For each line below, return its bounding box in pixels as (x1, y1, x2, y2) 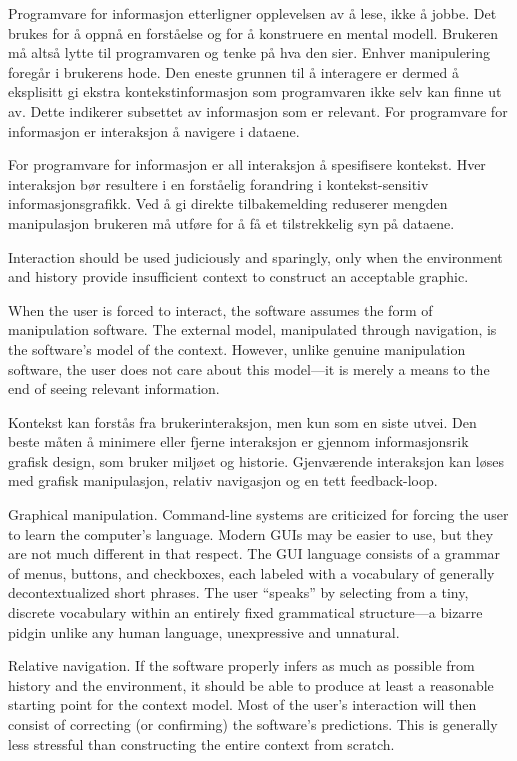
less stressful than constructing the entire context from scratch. (8, 733, 395, 754)
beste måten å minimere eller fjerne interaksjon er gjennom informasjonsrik (8, 431, 469, 452)
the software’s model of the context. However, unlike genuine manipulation (8, 338, 466, 359)
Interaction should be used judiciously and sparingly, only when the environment (8, 246, 503, 267)
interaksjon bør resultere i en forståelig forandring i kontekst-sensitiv (8, 173, 429, 194)
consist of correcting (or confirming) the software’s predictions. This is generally (8, 714, 498, 734)
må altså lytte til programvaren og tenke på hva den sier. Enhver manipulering (8, 42, 491, 63)
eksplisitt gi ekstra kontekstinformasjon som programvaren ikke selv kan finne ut (8, 81, 502, 102)
